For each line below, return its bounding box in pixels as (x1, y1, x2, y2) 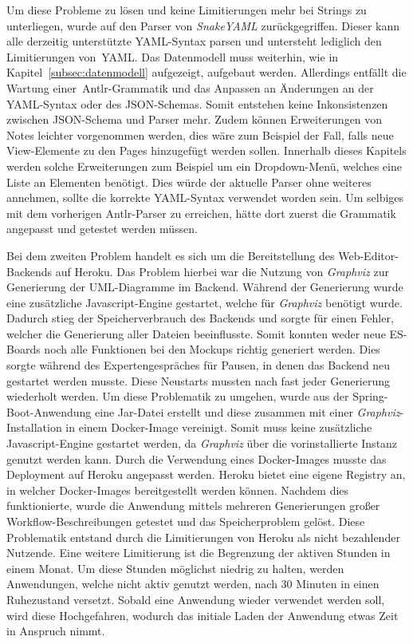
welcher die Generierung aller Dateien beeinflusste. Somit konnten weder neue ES (6, 325, 403, 342)
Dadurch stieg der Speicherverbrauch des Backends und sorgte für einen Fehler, (6, 310, 394, 326)
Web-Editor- (338, 247, 399, 263)
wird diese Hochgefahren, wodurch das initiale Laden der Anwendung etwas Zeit (6, 606, 399, 623)
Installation (6, 419, 62, 436)
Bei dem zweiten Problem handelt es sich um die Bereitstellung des (6, 247, 335, 263)
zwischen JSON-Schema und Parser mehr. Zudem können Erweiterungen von (6, 111, 383, 128)
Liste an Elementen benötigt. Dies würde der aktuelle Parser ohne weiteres (6, 173, 372, 190)
